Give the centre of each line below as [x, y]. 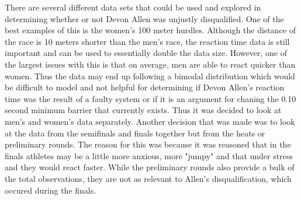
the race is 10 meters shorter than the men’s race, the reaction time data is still [147, 41]
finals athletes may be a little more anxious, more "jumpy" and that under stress [149, 155]
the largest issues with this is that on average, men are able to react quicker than [150, 64]
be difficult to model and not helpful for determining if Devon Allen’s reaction [145, 87]
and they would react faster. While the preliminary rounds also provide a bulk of [150, 167]
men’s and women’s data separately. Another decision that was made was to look [150, 121]
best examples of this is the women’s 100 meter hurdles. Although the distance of [150, 30]
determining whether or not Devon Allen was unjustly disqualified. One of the [144, 18]
